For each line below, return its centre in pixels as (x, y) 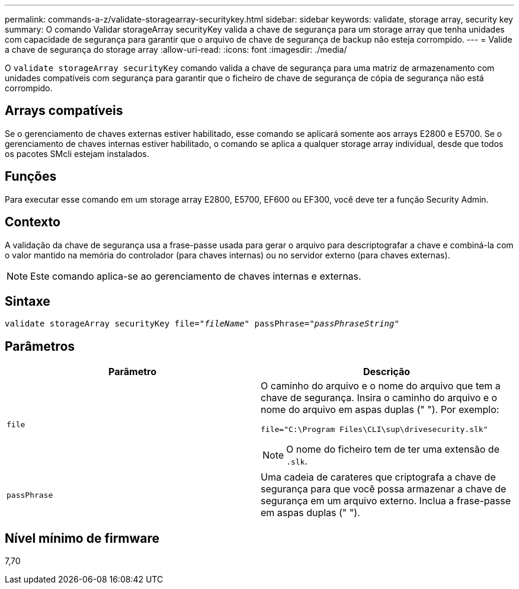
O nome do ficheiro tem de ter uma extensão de (393, 449)
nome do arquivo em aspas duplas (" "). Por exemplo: (380, 410)
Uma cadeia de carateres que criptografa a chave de (378, 477)
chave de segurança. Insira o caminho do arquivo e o (379, 398)
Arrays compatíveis (64, 111)
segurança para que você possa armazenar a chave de (384, 489)
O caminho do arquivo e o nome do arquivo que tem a (381, 386)
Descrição (387, 372)
